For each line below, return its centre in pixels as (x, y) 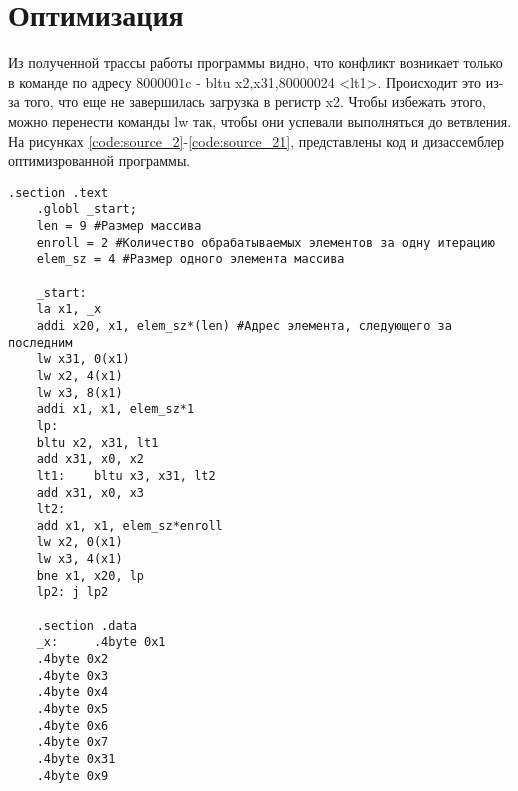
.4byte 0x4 (72, 692)
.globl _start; (86, 209)
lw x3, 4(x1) (79, 559)
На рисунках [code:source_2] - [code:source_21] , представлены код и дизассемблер (256, 140)
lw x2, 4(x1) (79, 375)
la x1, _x (69, 309)
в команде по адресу (70, 81)
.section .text (58, 192)
